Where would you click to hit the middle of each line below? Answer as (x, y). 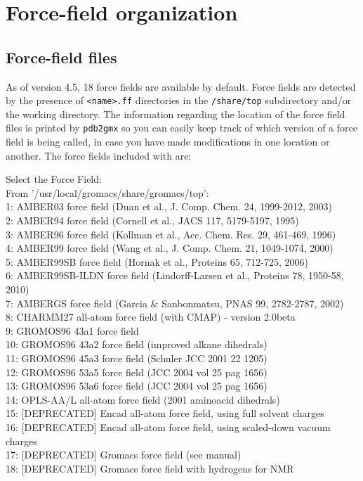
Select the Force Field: (54, 179)
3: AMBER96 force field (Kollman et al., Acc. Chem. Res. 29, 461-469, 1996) (171, 234)
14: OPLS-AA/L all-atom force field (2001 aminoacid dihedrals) (143, 399)
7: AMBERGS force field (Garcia (77, 303)
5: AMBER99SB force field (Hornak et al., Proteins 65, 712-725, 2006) (157, 261)
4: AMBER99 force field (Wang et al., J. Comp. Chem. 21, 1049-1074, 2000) (170, 248)
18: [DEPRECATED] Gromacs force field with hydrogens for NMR (150, 468)
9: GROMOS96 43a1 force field (72, 330)
